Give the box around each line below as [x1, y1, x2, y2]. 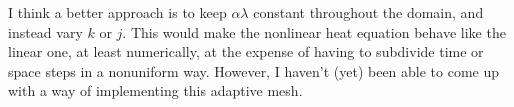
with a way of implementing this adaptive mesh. [8, 80, 303, 101]
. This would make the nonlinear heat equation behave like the [122, 21, 506, 42]
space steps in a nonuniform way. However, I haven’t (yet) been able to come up [8, 60, 500, 81]
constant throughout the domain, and [253, 2, 484, 22]
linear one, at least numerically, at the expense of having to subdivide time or [8, 41, 484, 62]
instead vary [8, 21, 83, 42]
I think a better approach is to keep [8, 2, 227, 22]
